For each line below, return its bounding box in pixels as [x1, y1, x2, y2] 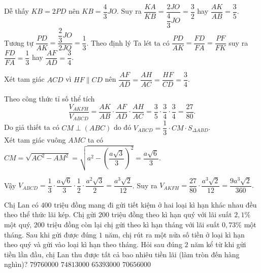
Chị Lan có [4, 199, 39, 210]
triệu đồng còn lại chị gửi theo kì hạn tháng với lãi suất [47, 219, 220, 230]
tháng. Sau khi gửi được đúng [4, 229, 97, 240]
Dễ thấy [4, 6, 29, 16]
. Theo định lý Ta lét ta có [86, 37, 170, 48]
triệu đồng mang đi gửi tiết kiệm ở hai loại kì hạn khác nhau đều [54, 199, 257, 210]
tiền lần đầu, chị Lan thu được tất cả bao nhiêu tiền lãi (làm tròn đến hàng [4, 249, 240, 259]
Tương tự [4, 37, 34, 48]
